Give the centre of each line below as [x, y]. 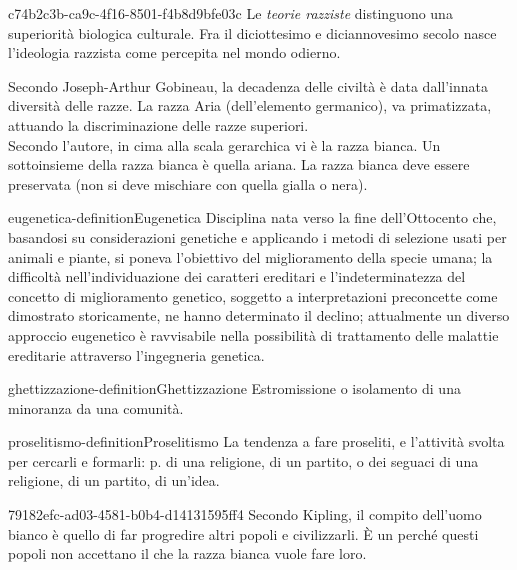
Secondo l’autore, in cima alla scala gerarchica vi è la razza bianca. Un [224, 144]
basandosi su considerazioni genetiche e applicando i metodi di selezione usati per [257, 236]
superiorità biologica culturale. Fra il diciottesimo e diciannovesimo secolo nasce [252, 32]
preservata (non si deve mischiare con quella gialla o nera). [188, 183]
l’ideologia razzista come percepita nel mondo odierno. [174, 52]
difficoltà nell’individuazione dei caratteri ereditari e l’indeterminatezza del [237, 276]
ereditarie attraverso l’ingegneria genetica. [136, 354]
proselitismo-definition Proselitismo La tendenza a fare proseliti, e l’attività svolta [256, 441]
